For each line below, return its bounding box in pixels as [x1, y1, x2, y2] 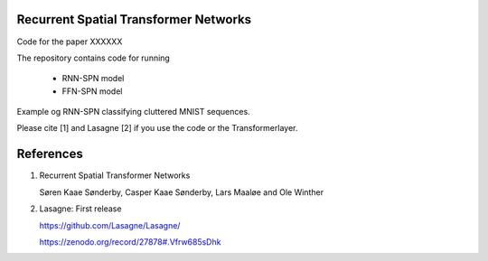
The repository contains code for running [16, 52, 171, 63]
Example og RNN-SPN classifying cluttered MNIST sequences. [16, 107, 250, 117]
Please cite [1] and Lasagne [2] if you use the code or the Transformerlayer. [16, 123, 298, 134]
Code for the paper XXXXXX [16, 36, 123, 47]
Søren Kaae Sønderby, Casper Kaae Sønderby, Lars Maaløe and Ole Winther [39, 186, 324, 198]
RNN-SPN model [61, 73, 125, 84]
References [16, 146, 83, 162]
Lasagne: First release [39, 203, 122, 214]
